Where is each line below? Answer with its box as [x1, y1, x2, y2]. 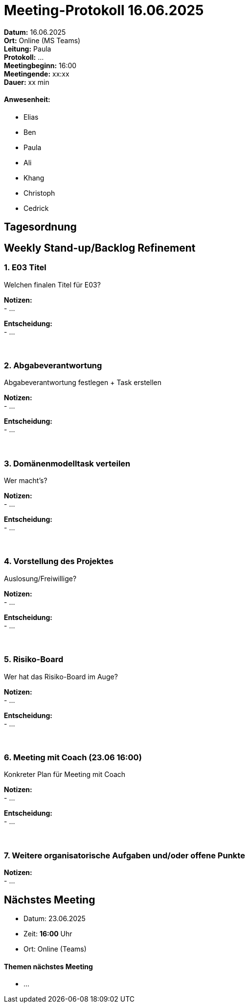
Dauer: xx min [4, 77, 49, 86]
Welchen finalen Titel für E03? [4, 280, 101, 289]
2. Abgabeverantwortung [4, 360, 102, 370]
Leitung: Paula [4, 44, 51, 53]
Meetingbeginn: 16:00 [4, 61, 77, 70]
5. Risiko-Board [4, 654, 64, 665]
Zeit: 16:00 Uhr [23, 929, 72, 938]
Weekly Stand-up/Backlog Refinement [4, 241, 196, 254]
